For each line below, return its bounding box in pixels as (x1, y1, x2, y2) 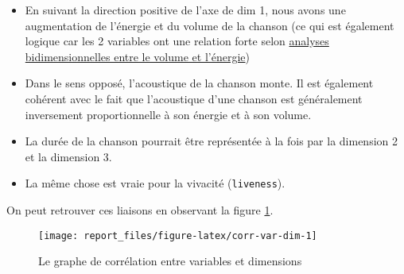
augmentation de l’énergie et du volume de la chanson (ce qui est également (25, 17, 394, 33)
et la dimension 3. (25, 148, 112, 164)
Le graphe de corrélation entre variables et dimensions (38, 253, 302, 269)
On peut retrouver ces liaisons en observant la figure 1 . (6, 202, 274, 218)
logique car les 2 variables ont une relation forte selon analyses (25, 33, 329, 49)
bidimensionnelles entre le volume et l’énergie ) (25, 48, 250, 64)
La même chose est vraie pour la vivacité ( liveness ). (25, 175, 286, 191)
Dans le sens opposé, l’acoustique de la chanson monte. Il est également (25, 75, 374, 91)
